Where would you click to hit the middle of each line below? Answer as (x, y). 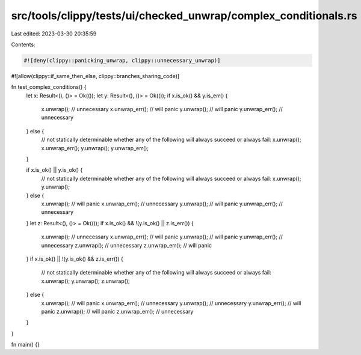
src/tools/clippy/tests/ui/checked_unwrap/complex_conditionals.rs (184, 16)
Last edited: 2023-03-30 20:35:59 (54, 34)
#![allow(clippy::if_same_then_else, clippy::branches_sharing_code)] (95, 76)
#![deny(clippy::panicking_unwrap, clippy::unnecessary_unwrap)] (122, 60)
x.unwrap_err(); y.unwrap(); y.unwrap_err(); (95, 148)
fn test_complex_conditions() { (49, 87)
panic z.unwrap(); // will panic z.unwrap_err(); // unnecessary (117, 311)
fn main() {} (26, 345)
